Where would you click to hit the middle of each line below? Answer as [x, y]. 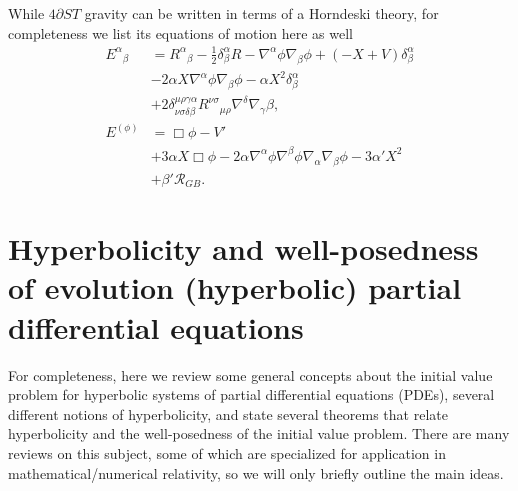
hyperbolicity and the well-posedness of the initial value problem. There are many [259, 433]
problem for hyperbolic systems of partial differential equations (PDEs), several [251, 394]
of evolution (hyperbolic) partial [235, 287]
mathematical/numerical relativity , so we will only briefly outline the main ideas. [256, 472]
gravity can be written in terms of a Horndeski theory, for [261, 13]
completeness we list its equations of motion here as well [180, 32]
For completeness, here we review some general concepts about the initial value [250, 374]
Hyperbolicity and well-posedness [243, 248]
